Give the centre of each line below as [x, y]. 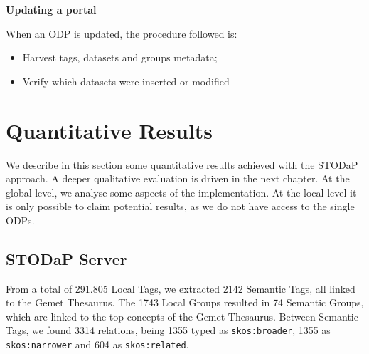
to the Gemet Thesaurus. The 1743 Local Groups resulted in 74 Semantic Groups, [185, 302]
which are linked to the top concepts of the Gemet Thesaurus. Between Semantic [182, 316]
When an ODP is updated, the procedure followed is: [122, 33]
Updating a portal [51, 9]
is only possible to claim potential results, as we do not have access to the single [180, 206]
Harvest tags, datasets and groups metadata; [120, 57]
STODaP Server [66, 258]
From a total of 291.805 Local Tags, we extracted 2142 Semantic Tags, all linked [181, 288]
